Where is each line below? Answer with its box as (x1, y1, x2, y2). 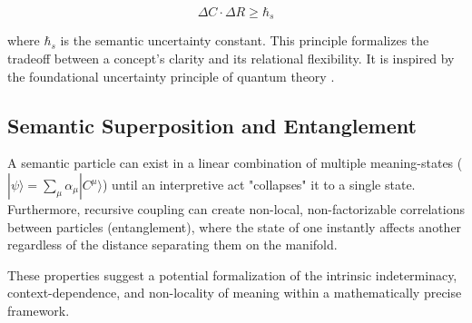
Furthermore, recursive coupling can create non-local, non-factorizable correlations (7, 200, 465, 219)
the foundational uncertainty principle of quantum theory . (7, 66, 335, 85)
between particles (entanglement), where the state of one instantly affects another (7, 217, 462, 236)
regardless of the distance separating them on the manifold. (7, 235, 338, 254)
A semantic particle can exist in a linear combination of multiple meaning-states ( (7, 153, 463, 172)
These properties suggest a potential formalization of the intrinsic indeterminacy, (7, 265, 457, 284)
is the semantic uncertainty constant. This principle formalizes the (60, 31, 429, 50)
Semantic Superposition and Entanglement (7, 111, 417, 139)
